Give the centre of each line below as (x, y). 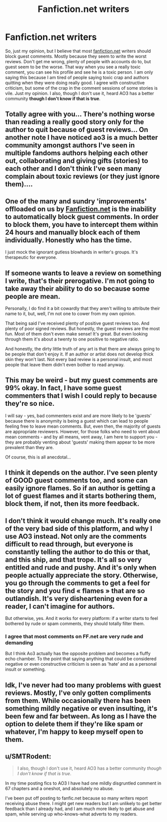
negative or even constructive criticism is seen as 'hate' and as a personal (81, 664)
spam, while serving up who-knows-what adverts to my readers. (71, 814)
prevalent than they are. (30, 447)
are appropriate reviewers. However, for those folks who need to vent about (83, 431)
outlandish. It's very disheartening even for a (76, 598)
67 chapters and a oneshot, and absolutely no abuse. (60, 789)
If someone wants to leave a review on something (83, 273)
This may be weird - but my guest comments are (82, 380)
